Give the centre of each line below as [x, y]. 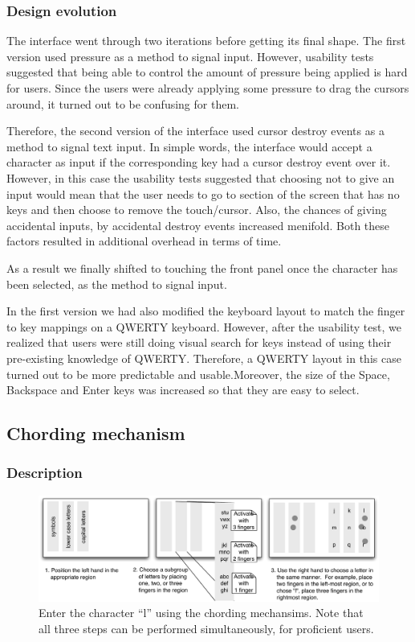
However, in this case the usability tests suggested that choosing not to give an [201, 177]
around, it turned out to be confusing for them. [123, 103]
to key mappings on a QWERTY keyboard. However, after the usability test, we [204, 326]
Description [45, 473]
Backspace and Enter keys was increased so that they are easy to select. [183, 390]
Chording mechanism [96, 433]
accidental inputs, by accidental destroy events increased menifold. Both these [198, 225]
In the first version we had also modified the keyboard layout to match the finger [206, 311]
